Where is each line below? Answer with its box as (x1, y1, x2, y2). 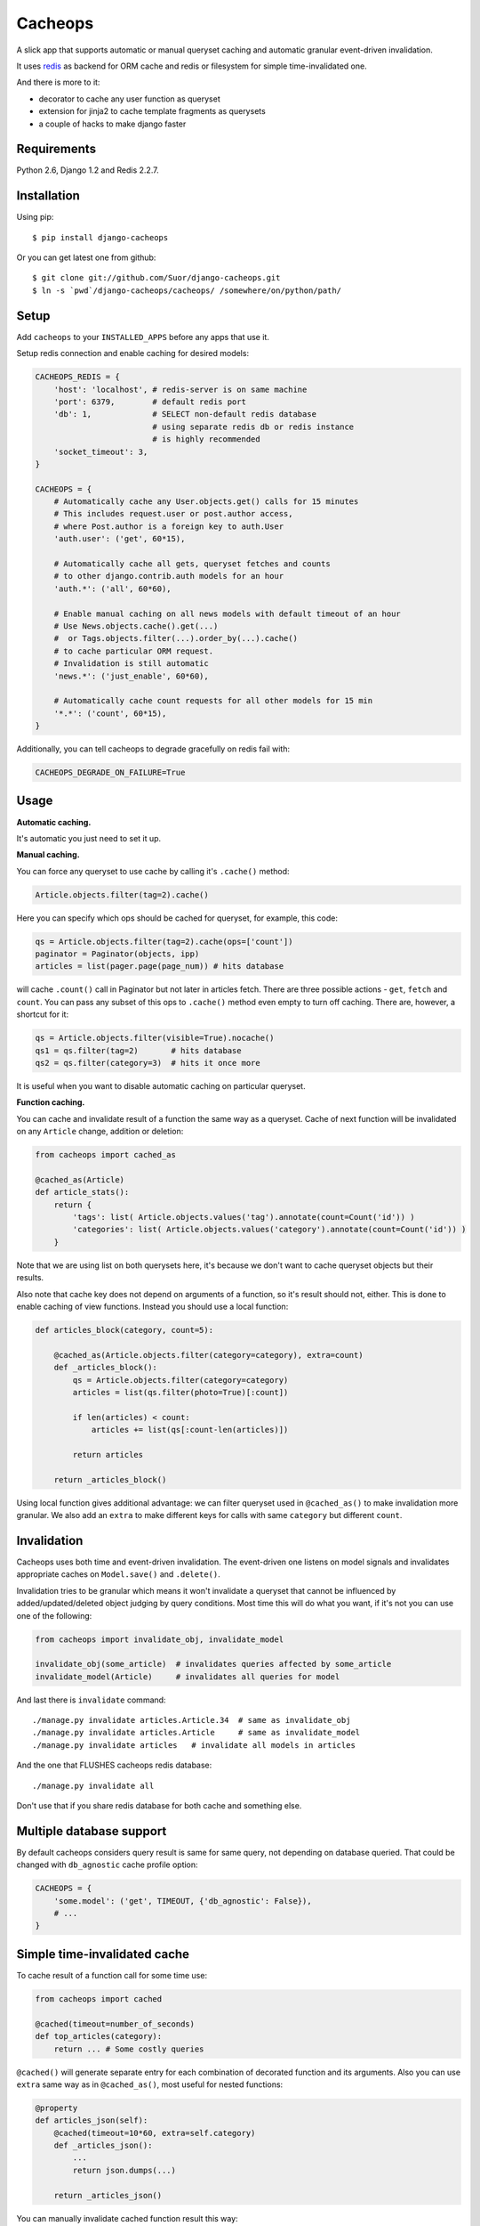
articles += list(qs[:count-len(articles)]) (91, 1425, 289, 1435)
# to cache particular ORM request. (53, 646, 213, 656)
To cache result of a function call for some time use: (16, 1970, 208, 1980)
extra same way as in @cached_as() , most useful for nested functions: (16, 2079, 284, 2090)
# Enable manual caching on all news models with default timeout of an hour (53, 608, 402, 619)
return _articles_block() (53, 1475, 167, 1484)
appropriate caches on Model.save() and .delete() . (16, 1569, 221, 1580)
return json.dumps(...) (72, 2165, 177, 2175)
